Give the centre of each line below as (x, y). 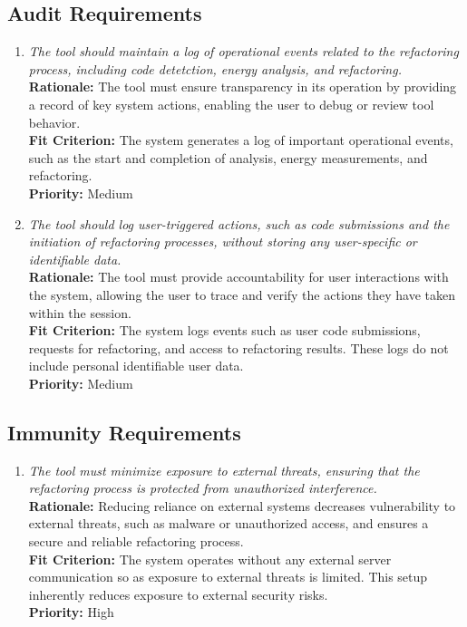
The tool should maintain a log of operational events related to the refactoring (243, 51)
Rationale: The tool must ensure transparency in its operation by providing (243, 87)
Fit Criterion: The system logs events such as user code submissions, (224, 330)
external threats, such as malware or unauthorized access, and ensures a (229, 523)
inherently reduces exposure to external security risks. (178, 594)
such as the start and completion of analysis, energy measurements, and (228, 157)
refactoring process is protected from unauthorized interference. (203, 488)
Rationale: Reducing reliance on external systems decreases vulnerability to (242, 505)
